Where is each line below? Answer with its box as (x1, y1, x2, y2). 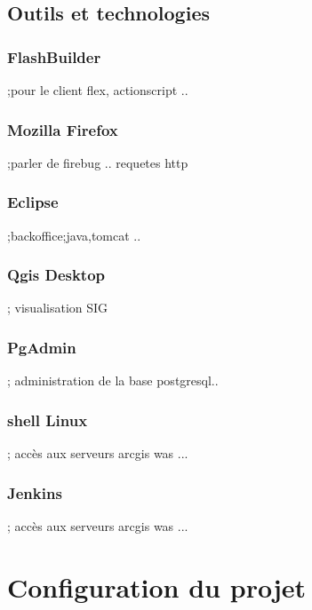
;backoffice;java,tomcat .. (7, 226, 141, 244)
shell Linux (7, 408, 88, 431)
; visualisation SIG (7, 298, 108, 317)
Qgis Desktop (7, 264, 106, 286)
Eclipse (7, 191, 59, 213)
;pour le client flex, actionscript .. (7, 81, 188, 99)
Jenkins (7, 481, 62, 503)
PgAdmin (7, 336, 76, 358)
